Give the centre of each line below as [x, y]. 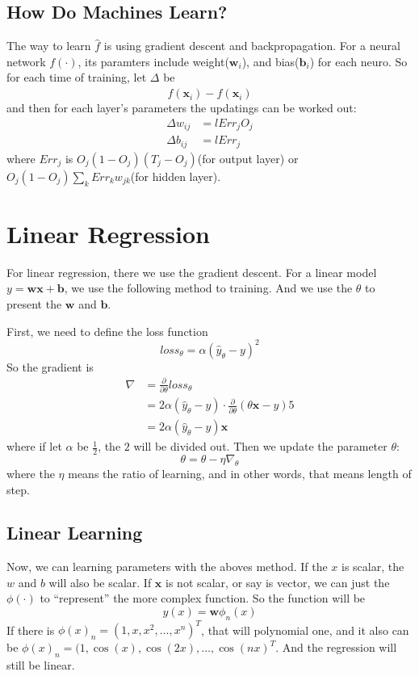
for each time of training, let [77, 77]
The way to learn [49, 46]
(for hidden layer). [176, 176]
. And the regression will [336, 647]
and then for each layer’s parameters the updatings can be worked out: [182, 108]
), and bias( [270, 61]
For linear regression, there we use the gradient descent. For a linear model [192, 272]
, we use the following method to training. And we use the [208, 288]
